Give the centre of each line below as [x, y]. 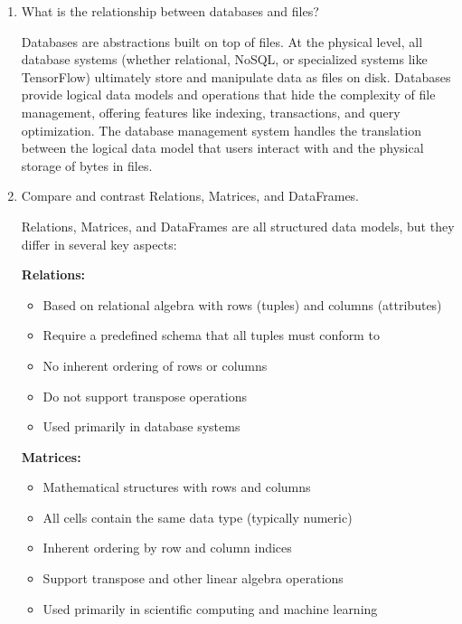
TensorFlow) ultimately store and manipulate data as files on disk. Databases [236, 76]
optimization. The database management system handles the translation [221, 130]
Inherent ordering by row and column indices [167, 548]
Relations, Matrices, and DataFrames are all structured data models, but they [238, 226]
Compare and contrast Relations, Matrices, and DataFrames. [190, 196]
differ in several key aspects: [99, 244]
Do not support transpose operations [145, 396]
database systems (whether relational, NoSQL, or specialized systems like [224, 59]
